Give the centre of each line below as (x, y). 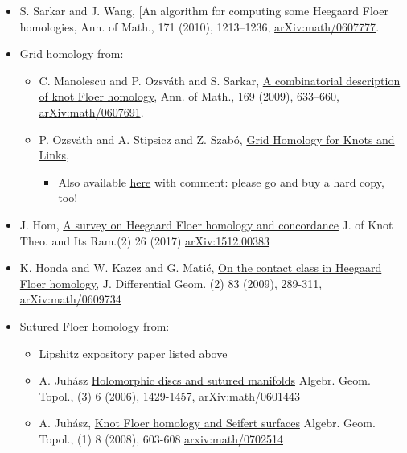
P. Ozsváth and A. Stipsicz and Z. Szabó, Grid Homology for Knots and (217, 139)
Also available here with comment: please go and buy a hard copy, (221, 181)
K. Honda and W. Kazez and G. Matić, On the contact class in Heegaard (201, 268)
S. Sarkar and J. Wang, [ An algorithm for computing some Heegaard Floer (204, 10)
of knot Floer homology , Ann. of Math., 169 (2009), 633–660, (189, 96)
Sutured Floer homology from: (95, 325)
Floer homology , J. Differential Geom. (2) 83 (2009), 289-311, (171, 283)
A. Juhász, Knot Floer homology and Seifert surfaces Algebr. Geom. (207, 423)
